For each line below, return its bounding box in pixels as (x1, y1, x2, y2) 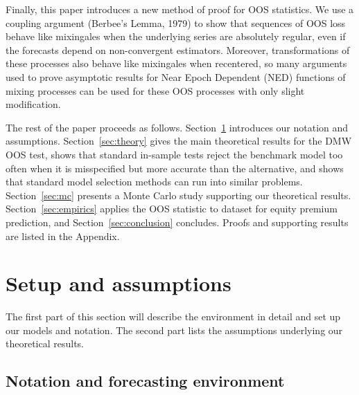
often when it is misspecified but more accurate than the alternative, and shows (6, 160, 344, 175)
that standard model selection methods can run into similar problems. (6, 174, 303, 189)
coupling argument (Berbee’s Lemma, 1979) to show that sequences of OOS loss (6, 15, 346, 30)
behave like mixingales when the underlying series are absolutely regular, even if (6, 29, 346, 44)
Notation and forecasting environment (6, 370, 285, 392)
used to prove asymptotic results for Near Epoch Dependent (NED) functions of (6, 69, 346, 84)
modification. (6, 97, 61, 111)
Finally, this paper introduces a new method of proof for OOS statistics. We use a (6, 2, 354, 16)
